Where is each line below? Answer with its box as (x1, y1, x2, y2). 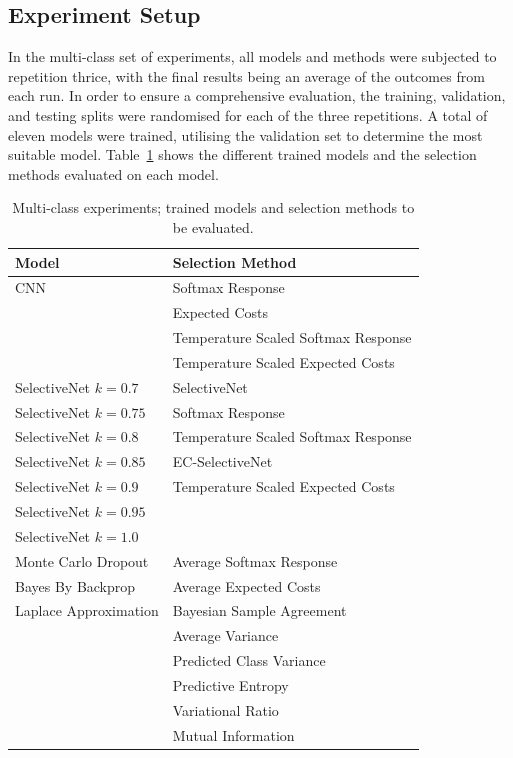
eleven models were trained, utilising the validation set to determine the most (8, 124, 483, 145)
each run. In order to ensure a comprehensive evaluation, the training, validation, (8, 85, 506, 106)
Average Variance (172, 625, 279, 646)
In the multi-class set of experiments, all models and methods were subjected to (8, 46, 497, 67)
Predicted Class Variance (172, 650, 326, 671)
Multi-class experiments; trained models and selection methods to (12, 197, 415, 218)
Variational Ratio (172, 699, 279, 720)
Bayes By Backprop (15, 575, 136, 596)
